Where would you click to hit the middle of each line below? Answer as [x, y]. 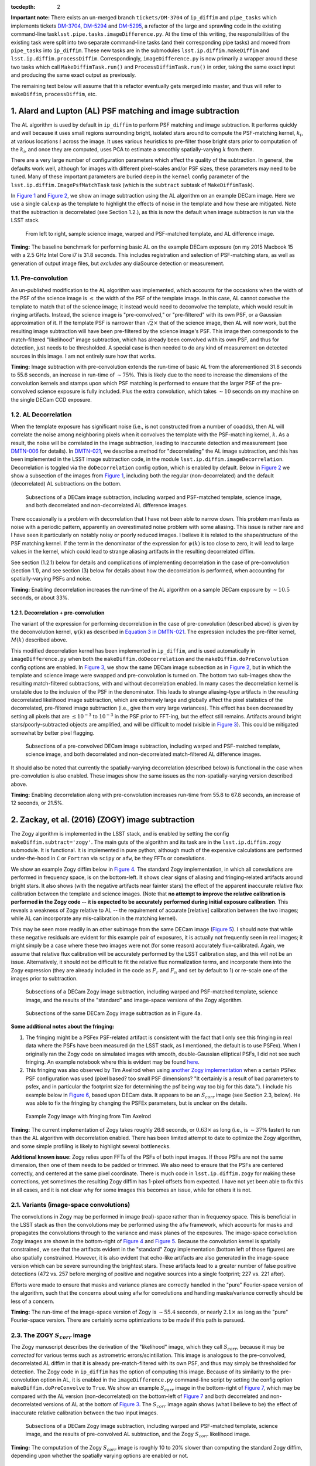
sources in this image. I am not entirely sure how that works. [83, 356]
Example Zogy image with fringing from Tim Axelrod [88, 1117]
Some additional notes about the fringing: [62, 1027]
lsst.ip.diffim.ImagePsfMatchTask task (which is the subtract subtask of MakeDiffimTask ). [133, 185]
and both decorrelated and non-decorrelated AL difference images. [107, 505]
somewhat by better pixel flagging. [53, 732]
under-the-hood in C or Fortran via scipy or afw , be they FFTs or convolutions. [108, 858]
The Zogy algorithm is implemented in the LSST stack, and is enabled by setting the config [120, 834]
